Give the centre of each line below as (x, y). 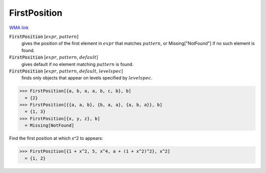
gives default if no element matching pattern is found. (78, 64)
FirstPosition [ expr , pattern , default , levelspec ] (66, 71)
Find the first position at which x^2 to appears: (56, 138)
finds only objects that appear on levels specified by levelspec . (87, 78)
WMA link (19, 28)
